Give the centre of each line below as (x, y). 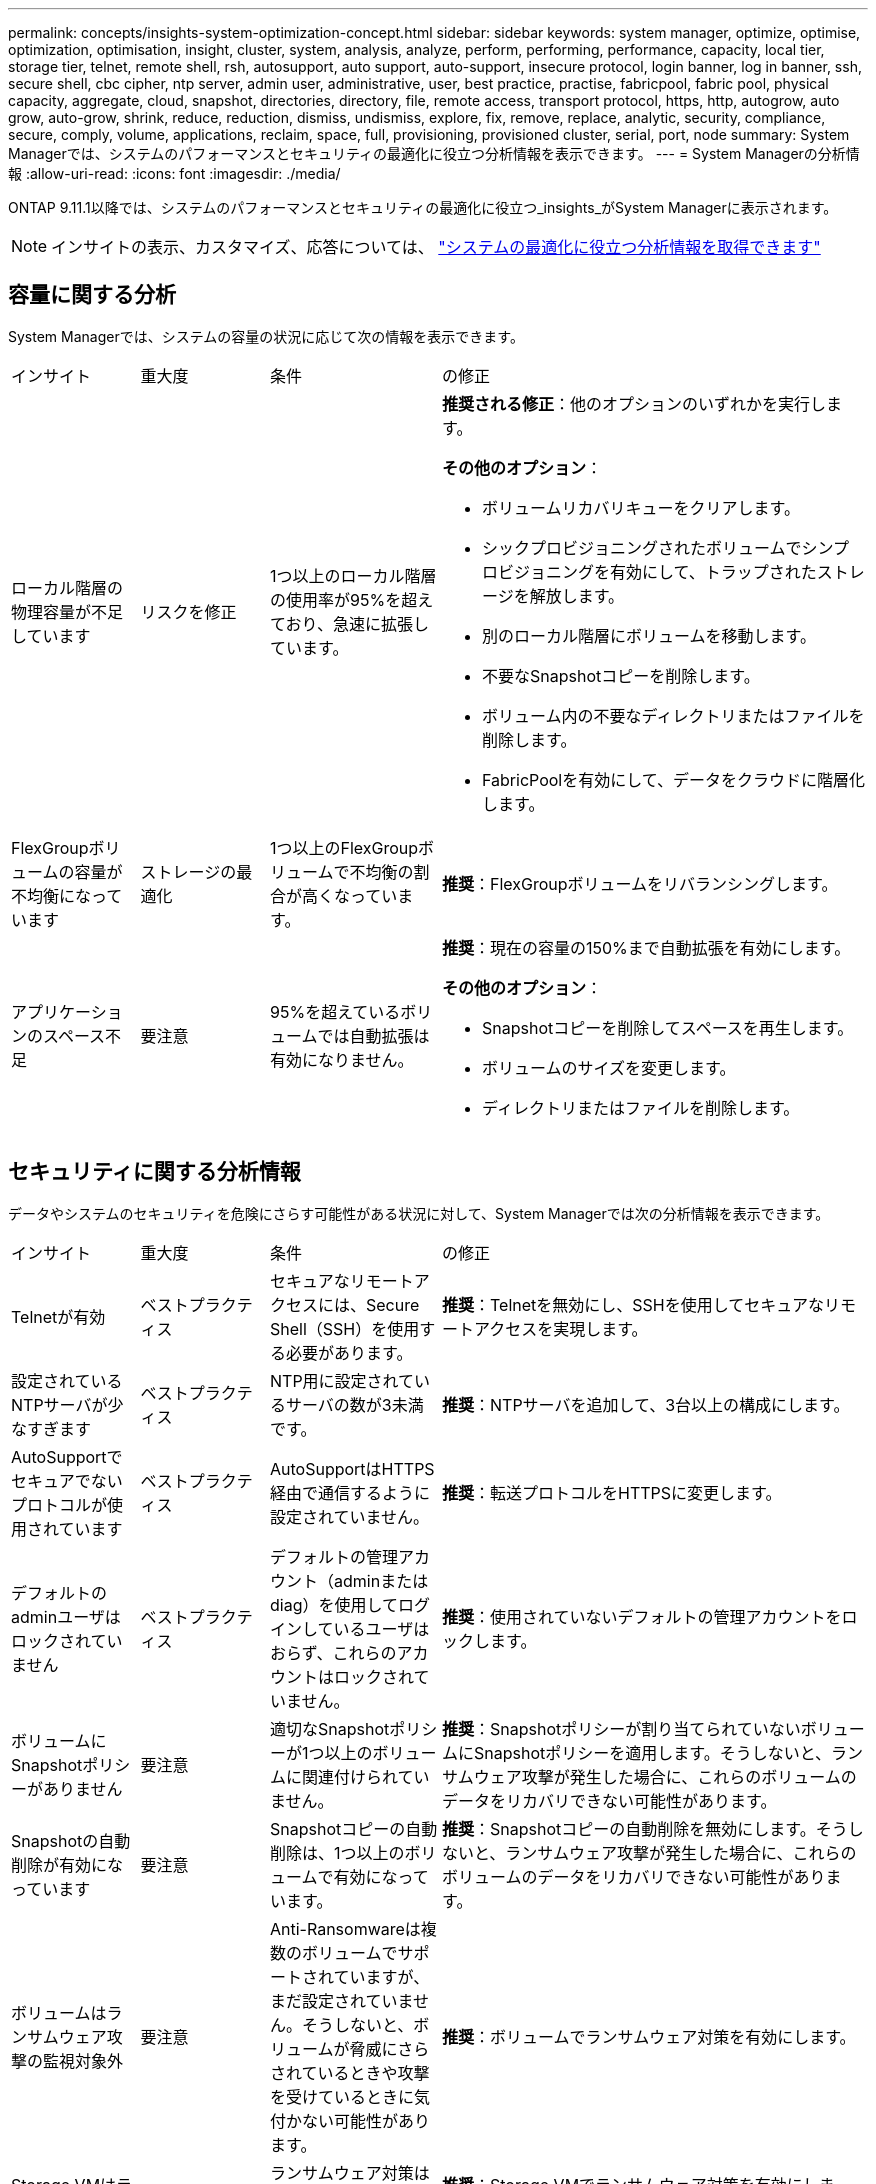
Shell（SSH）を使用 (345, 1328)
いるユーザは (381, 1628)
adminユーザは (66, 1616)
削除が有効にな (67, 1864)
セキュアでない (67, 1480)
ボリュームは (59, 2012)
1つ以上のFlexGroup (344, 847)
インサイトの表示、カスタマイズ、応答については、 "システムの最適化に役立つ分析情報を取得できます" (436, 247)
